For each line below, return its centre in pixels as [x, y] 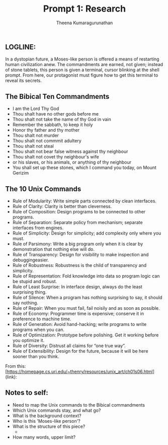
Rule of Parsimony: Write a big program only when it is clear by [78, 244]
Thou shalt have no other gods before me [56, 114]
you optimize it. [28, 340]
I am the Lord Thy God [36, 108]
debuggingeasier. [31, 260]
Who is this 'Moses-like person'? [46, 421]
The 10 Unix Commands [43, 189]
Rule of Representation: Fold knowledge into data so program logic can [86, 276]
